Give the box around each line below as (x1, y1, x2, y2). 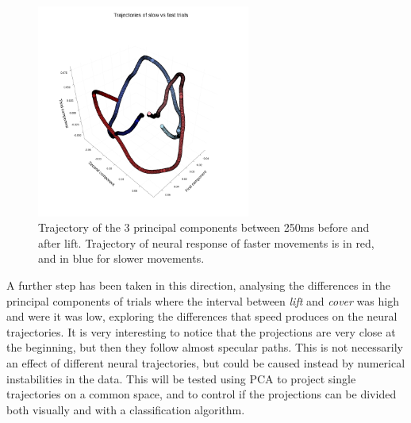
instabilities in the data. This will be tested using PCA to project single (6, 370, 356, 386)
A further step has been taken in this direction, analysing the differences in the (6, 276, 390, 293)
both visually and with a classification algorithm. (6, 401, 245, 417)
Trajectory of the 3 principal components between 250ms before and (38, 219, 370, 236)
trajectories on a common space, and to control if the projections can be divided (6, 386, 397, 402)
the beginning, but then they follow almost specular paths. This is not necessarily (6, 339, 403, 356)
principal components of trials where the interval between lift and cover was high (6, 292, 399, 309)
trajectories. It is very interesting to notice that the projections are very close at (6, 323, 396, 340)
